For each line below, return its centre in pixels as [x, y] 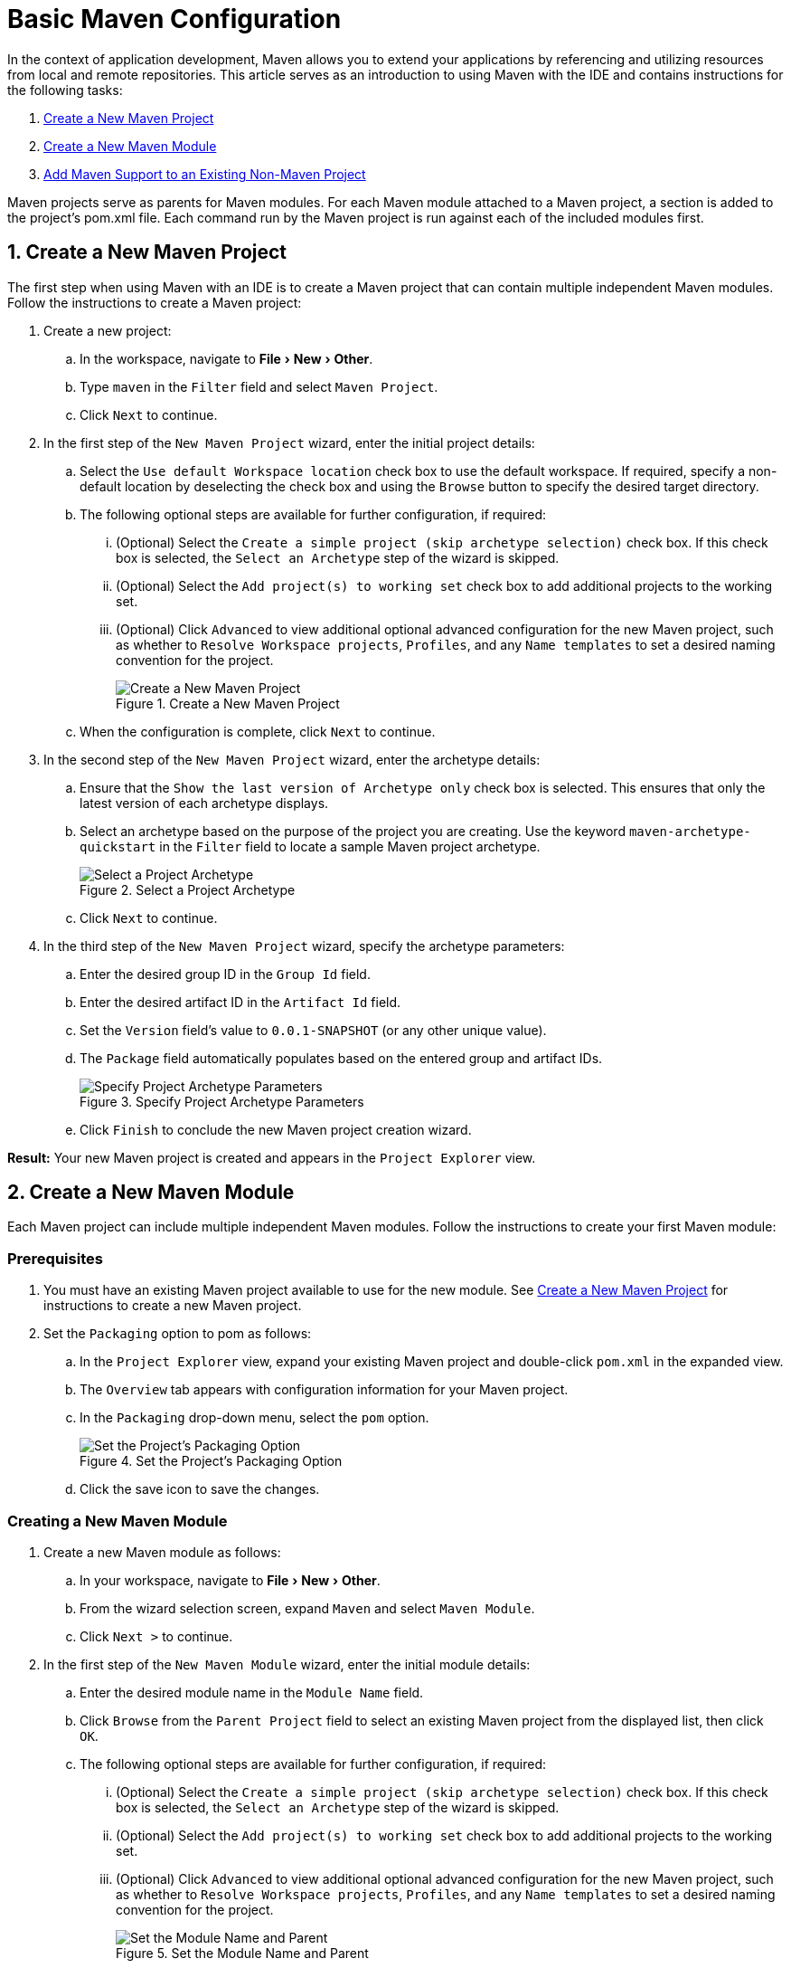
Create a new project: [108, 330]
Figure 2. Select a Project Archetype [188, 889]
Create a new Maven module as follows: [162, 1552]
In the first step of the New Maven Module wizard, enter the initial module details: [287, 1664]
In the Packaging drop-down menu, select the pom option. [254, 1418]
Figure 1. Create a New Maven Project [228, 703]
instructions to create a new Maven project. [173, 1306]
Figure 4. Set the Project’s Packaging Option [211, 1461]
